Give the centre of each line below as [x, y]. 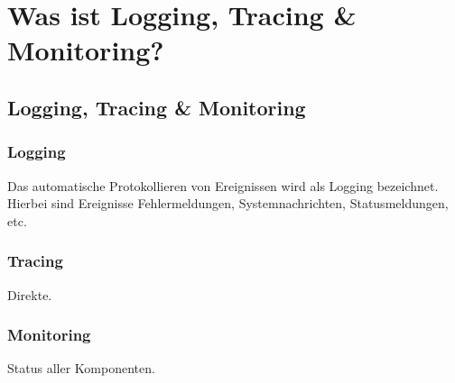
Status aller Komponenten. [81, 368]
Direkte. [30, 294]
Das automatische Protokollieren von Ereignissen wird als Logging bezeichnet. [223, 185]
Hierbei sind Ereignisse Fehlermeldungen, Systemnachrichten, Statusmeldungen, [228, 203]
